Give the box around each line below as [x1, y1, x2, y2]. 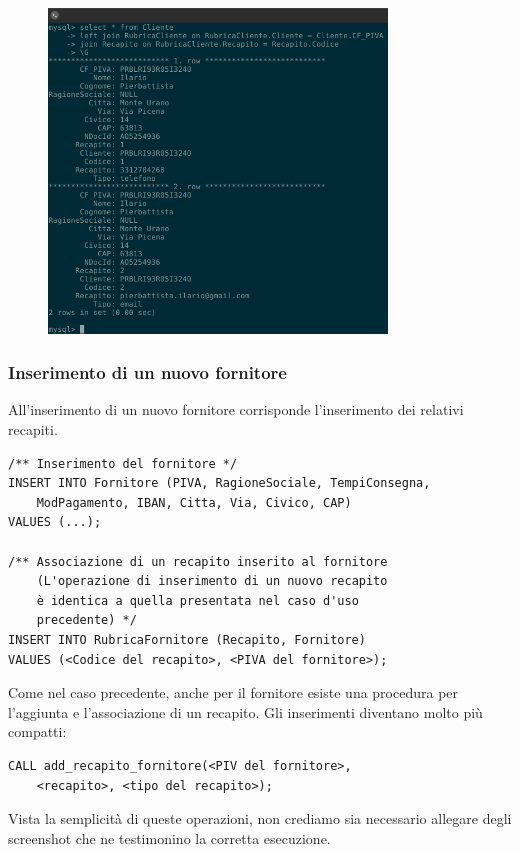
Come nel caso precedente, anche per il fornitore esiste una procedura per [8, 682, 459, 703]
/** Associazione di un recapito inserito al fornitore [8, 554, 388, 569]
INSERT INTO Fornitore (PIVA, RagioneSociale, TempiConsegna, [8, 476, 431, 491]
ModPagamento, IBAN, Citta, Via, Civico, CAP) [36, 495, 352, 510]
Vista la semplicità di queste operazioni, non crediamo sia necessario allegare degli [8, 808, 512, 829]
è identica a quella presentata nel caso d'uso [36, 593, 359, 608]
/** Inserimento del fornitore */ [8, 456, 238, 471]
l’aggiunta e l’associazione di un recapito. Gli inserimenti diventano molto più [8, 701, 483, 722]
